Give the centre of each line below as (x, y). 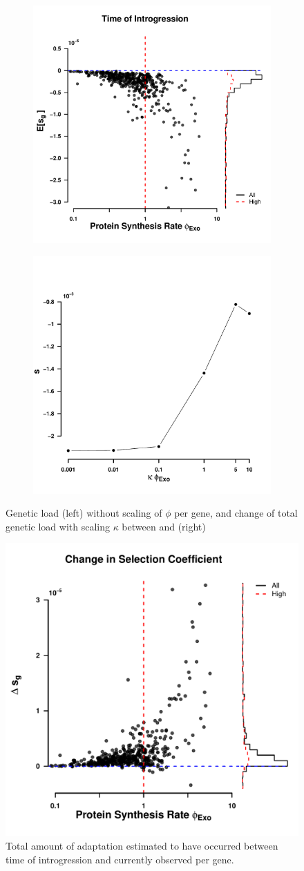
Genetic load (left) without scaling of (84, 513)
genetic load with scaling (58, 526)
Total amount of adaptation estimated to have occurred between (142, 845)
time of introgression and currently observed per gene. (120, 859)
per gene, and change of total (236, 513)
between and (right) (164, 526)
